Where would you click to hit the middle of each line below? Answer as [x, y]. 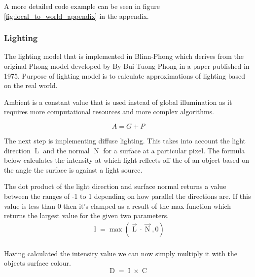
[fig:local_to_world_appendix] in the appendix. [76, 16]
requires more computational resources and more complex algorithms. [109, 112]
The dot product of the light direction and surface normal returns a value [115, 186]
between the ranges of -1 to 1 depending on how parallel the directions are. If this [127, 196]
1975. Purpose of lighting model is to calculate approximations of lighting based [125, 75]
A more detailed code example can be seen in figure [82, 6]
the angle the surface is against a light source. [73, 169]
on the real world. [31, 85]
